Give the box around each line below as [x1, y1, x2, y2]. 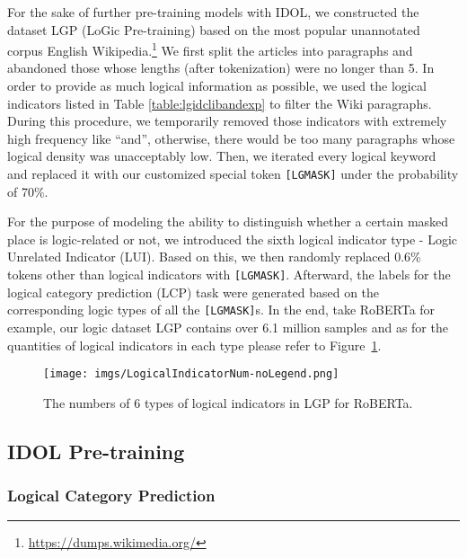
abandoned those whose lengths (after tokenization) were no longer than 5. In [7, 58, 435, 77]
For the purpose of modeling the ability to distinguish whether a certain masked [7, 212, 449, 231]
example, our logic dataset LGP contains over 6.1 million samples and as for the [7, 317, 448, 336]
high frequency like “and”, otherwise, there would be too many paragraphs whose [7, 128, 455, 147]
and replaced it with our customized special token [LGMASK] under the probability [7, 164, 459, 182]
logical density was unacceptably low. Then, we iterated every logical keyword [7, 146, 436, 165]
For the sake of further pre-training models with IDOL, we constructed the [7, 3, 419, 21]
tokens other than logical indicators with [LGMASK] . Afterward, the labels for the [7, 265, 451, 284]
